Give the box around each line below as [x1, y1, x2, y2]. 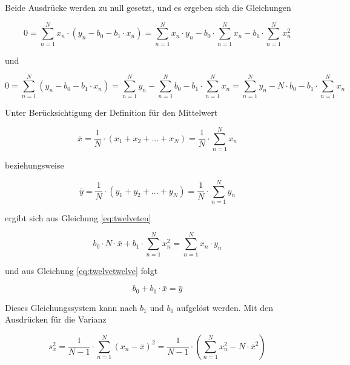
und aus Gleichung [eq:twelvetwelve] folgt [5, 264, 158, 276]
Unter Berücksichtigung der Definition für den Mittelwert [5, 106, 218, 119]
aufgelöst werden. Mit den [176, 301, 274, 313]
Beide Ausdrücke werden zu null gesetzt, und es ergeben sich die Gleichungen [5, 1, 291, 13]
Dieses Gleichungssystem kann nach [5, 301, 137, 313]
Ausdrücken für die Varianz [5, 313, 107, 326]
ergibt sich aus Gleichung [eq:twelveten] [5, 211, 151, 224]
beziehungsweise [5, 159, 64, 172]
